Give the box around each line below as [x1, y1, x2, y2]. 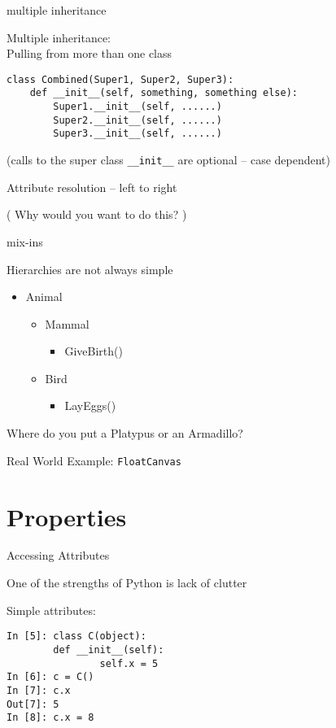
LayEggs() [64, 397, 116, 414]
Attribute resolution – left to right [7, 178, 177, 195]
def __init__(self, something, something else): [29, 87, 298, 99]
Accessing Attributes [7, 547, 110, 564]
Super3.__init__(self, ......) [53, 128, 222, 140]
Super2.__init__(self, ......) [53, 114, 222, 126]
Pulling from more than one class [7, 45, 172, 62]
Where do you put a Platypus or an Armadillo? [7, 425, 243, 442]
